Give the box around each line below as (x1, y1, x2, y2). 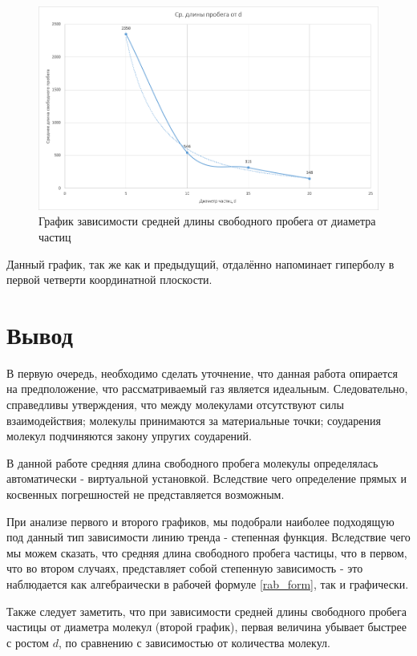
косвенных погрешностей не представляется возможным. (6, 486, 285, 503)
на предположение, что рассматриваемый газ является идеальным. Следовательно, (6, 380, 408, 397)
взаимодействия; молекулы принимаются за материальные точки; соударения (6, 411, 381, 428)
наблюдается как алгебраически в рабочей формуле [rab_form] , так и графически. (6, 575, 409, 592)
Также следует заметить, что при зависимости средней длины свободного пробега (6, 602, 407, 619)
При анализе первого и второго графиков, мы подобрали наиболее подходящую (6, 512, 395, 529)
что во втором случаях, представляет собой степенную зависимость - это (6, 560, 363, 577)
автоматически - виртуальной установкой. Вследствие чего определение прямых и (6, 470, 407, 487)
